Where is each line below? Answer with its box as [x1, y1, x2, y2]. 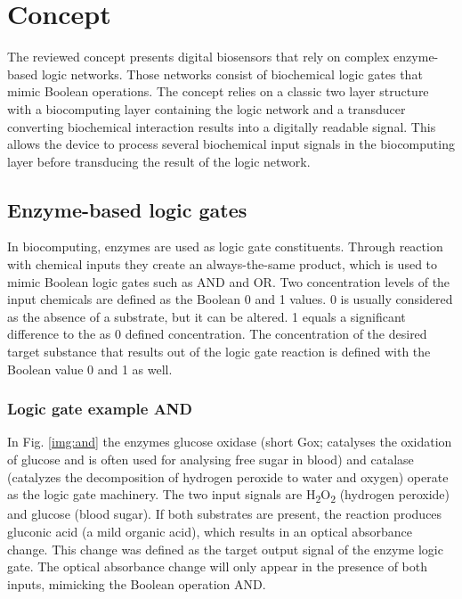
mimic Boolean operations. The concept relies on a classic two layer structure [7, 82, 429, 101]
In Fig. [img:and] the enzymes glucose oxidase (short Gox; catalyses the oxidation [7, 432, 452, 451]
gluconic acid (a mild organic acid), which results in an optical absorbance [7, 521, 412, 540]
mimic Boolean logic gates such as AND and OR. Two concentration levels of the [7, 272, 450, 291]
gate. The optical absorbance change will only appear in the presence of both [7, 557, 427, 576]
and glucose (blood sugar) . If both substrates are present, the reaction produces [7, 505, 442, 523]
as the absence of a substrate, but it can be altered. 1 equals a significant [7, 307, 406, 325]
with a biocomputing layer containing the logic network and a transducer [7, 99, 406, 118]
